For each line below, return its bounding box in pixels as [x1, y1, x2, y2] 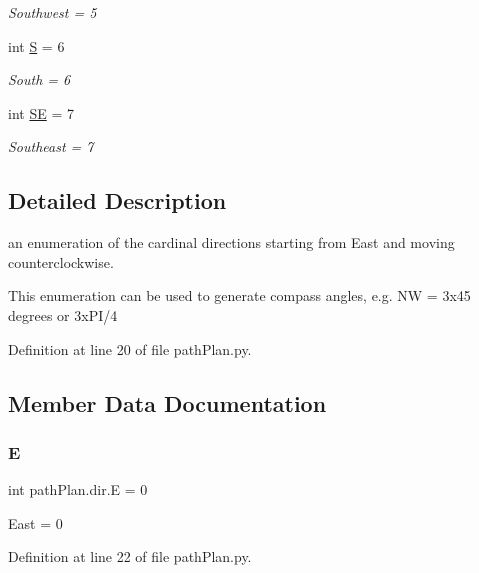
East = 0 [8, 512, 63, 533]
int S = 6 [8, 35, 65, 56]
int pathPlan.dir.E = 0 [8, 479, 148, 500]
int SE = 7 [8, 102, 74, 123]
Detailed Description [8, 185, 227, 216]
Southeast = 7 [8, 136, 94, 157]
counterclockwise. [8, 251, 114, 272]
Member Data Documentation [8, 387, 327, 418]
